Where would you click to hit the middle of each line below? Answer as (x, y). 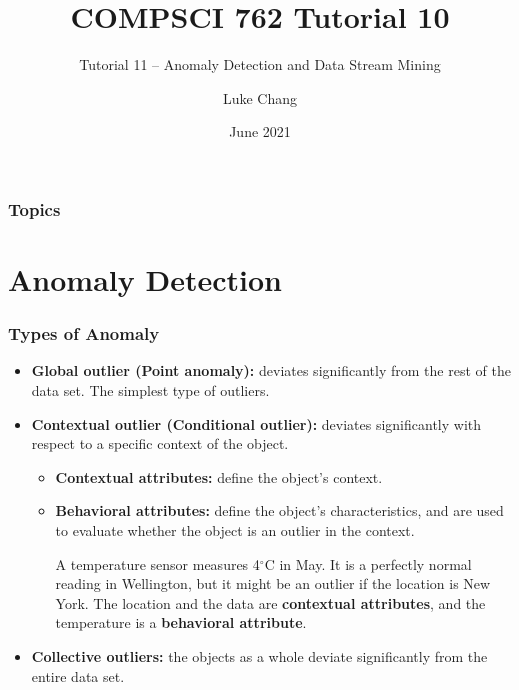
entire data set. (78, 675)
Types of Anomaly (84, 333)
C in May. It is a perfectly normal (368, 563)
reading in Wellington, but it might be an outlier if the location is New (273, 583)
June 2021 (260, 131)
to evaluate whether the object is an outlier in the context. (235, 529)
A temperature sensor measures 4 (157, 563)
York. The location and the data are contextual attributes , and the (270, 602)
